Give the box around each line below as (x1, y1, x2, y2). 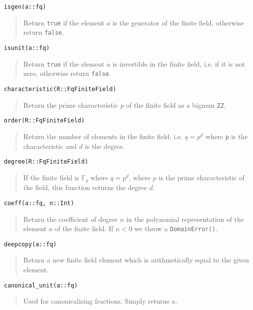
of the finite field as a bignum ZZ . (126, 99, 226, 110)
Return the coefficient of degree (23, 214, 118, 224)
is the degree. (85, 141, 125, 151)
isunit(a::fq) (4, 44, 50, 51)
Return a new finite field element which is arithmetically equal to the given (23, 255, 249, 265)
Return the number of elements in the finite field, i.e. (23, 131, 183, 141)
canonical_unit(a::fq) (4, 282, 78, 289)
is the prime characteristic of (158, 172, 245, 182)
